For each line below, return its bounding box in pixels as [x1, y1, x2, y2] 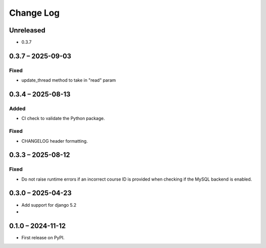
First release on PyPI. [21, 234, 65, 241]
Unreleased [9, 26, 46, 34]
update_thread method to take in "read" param [21, 77, 116, 83]
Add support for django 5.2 [21, 202, 76, 208]
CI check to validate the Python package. [21, 116, 105, 122]
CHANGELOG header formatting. [21, 138, 88, 144]
